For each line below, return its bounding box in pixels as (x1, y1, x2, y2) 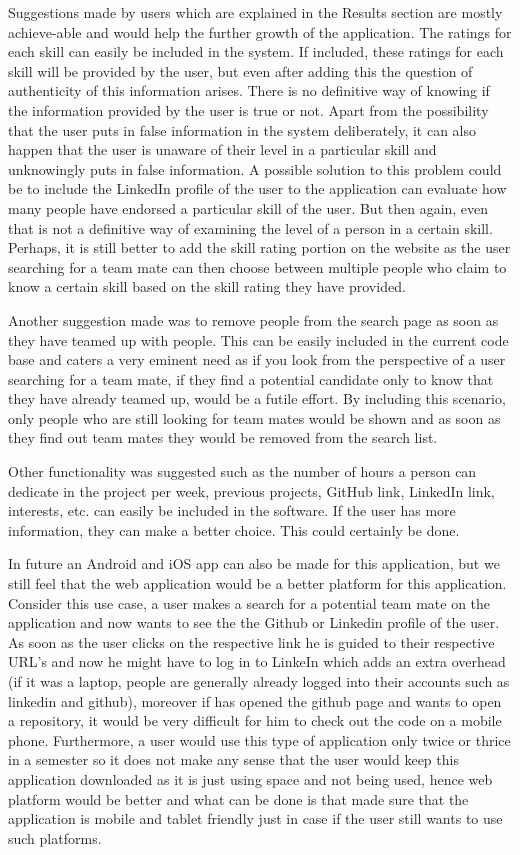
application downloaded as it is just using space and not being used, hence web (8, 768, 493, 789)
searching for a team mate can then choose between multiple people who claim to (8, 256, 507, 277)
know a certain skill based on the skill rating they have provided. (8, 276, 406, 297)
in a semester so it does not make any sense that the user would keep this (8, 749, 459, 770)
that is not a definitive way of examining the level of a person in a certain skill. (8, 217, 493, 238)
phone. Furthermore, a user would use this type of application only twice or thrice (8, 729, 511, 750)
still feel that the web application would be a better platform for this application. (8, 573, 507, 594)
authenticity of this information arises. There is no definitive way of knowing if (8, 80, 490, 101)
